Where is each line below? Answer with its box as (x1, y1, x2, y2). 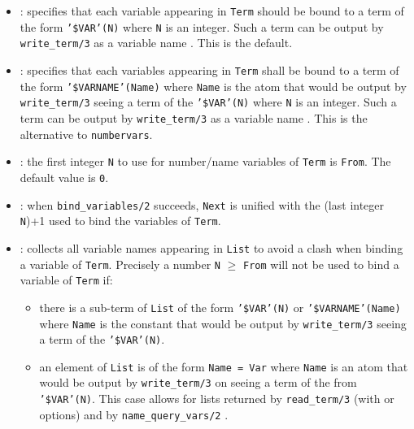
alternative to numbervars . (20, 125, 153, 142)
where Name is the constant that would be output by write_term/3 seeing (39, 314, 407, 331)
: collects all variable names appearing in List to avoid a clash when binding (20, 239, 403, 256)
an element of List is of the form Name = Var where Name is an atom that (39, 357, 408, 375)
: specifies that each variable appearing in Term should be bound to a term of (20, 2, 404, 19)
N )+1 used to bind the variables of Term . (20, 212, 221, 229)
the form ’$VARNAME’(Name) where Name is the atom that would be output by (20, 77, 407, 94)
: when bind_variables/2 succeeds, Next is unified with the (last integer (20, 196, 385, 213)
